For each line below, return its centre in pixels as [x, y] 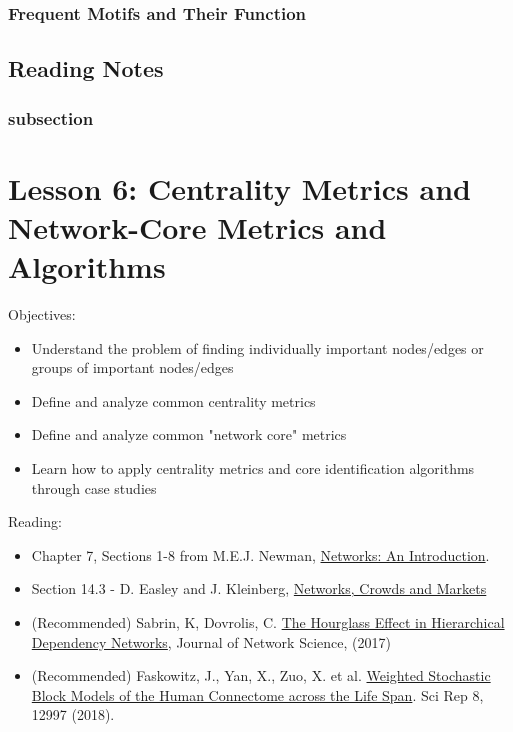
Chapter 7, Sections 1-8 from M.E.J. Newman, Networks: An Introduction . [260, 554]
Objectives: [42, 313]
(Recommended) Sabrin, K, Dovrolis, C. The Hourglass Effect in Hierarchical [268, 621]
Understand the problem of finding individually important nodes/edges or [257, 347]
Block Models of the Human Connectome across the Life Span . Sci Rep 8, [257, 694]
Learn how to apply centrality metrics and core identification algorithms [253, 467]
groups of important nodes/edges [132, 367]
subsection [51, 117]
